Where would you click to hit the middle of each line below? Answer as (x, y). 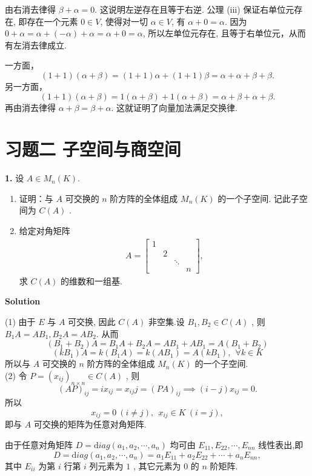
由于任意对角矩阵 (39, 445)
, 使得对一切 (124, 21)
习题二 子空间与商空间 (93, 149)
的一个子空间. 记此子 (258, 198)
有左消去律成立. (36, 45)
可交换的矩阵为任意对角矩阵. (90, 424)
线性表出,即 (281, 445)
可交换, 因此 (92, 321)
